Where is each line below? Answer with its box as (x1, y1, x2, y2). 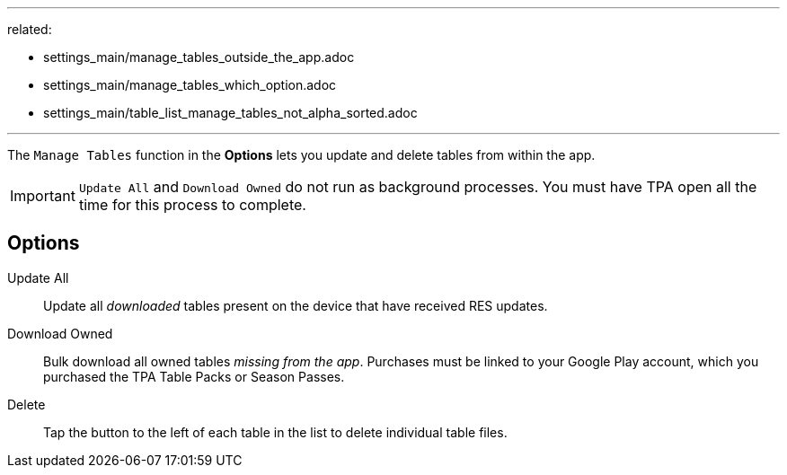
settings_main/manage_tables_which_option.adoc (43, 77, 337, 92)
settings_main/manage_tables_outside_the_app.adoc (43, 49, 355, 65)
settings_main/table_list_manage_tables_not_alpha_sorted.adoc (43, 105, 418, 120)
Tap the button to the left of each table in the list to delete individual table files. (43, 424, 508, 440)
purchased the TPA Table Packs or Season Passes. (43, 368, 345, 384)
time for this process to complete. (78, 196, 306, 214)
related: (7, 22, 52, 37)
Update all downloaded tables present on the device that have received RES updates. (43, 297, 548, 313)
